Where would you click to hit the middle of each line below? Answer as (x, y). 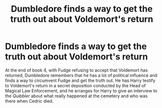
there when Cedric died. (29, 101)
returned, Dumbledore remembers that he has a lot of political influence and (81, 75)
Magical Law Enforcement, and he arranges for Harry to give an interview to (81, 91)
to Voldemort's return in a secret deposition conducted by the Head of (75, 85)
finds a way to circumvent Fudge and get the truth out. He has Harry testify (80, 80)
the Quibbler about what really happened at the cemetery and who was (76, 96)
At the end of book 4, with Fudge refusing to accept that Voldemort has (76, 70)
